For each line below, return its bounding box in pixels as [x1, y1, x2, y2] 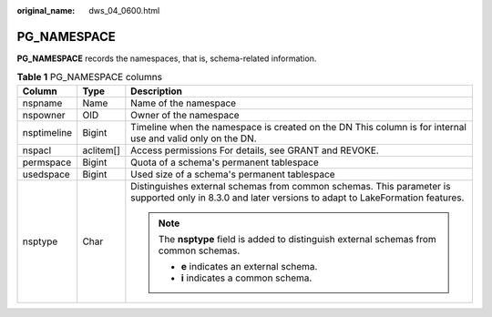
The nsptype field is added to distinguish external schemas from [158, 232, 436, 245]
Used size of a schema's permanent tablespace [130, 168, 336, 180]
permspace [22, 156, 72, 169]
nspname [22, 97, 63, 109]
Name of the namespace [130, 97, 237, 109]
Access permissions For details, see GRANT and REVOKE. [130, 144, 380, 157]
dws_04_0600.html [88, 5, 160, 15]
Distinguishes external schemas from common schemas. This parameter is [130, 179, 451, 192]
